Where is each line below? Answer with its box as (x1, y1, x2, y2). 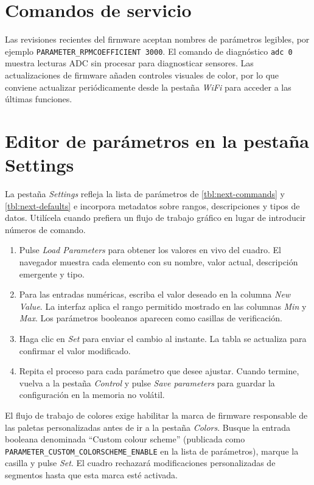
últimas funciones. (5, 92, 72, 105)
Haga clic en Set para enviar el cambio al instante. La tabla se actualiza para (19, 332, 307, 344)
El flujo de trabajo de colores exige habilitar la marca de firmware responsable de (5, 408, 308, 421)
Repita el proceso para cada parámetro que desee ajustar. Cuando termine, (19, 365, 299, 377)
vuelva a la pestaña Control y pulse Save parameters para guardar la (19, 376, 275, 389)
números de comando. (5, 223, 86, 236)
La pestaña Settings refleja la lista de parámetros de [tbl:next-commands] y (5, 187, 285, 200)
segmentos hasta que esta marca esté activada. (5, 469, 178, 481)
